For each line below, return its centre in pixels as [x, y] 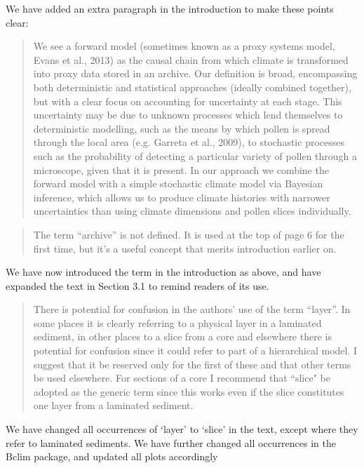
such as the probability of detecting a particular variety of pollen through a [195, 155]
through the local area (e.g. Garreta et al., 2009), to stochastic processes [189, 142]
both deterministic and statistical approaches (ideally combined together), [192, 87]
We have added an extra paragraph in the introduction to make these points [170, 8]
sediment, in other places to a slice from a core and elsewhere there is [182, 336]
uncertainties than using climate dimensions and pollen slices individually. [192, 211]
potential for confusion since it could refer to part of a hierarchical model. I [195, 350]
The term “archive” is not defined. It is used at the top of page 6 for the [189, 234]
